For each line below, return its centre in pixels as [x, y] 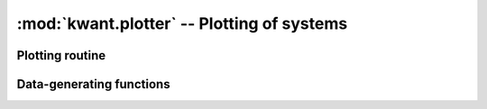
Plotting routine [61, 55]
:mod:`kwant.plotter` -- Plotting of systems [182, 23]
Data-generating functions [93, 84]
